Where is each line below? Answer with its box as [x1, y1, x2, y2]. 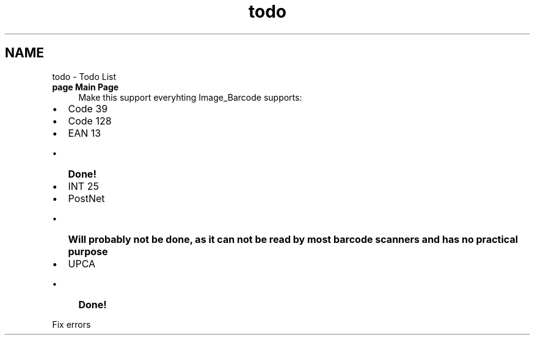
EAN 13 [68, 126, 101, 139]
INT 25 [68, 179, 99, 192]
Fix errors [52, 319, 91, 330]
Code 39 [68, 102, 108, 115]
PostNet [68, 192, 105, 204]
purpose [68, 245, 108, 258]
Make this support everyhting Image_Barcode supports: [78, 92, 302, 103]
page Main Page [52, 81, 119, 92]
